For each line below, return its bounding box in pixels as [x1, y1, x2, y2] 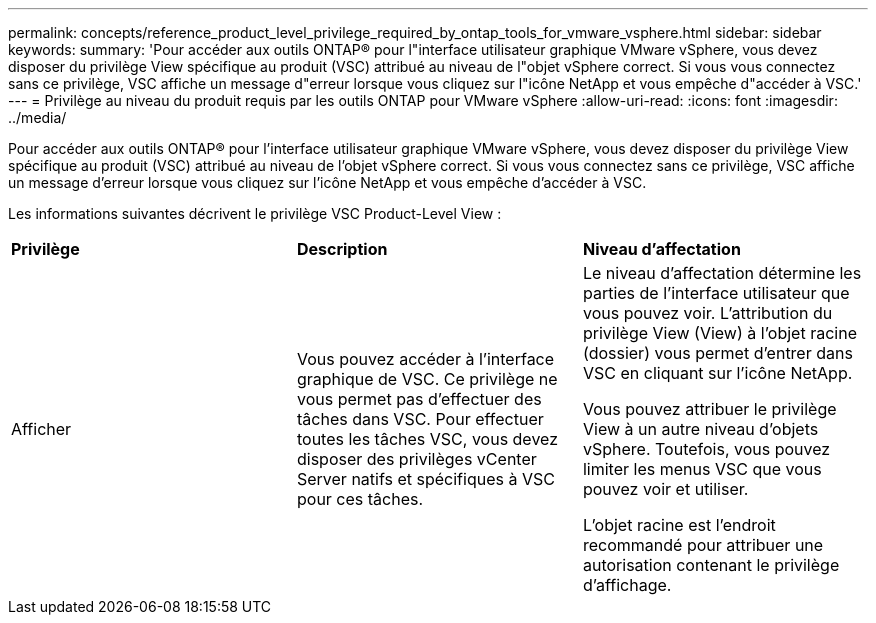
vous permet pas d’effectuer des [296, 389, 542, 409]
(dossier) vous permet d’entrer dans [582, 343, 853, 363]
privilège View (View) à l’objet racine [582, 323, 857, 343]
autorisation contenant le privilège [582, 555, 840, 575]
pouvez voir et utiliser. [582, 479, 749, 499]
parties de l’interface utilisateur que [582, 283, 850, 303]
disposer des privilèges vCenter [296, 449, 537, 469]
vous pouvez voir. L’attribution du [582, 303, 833, 323]
